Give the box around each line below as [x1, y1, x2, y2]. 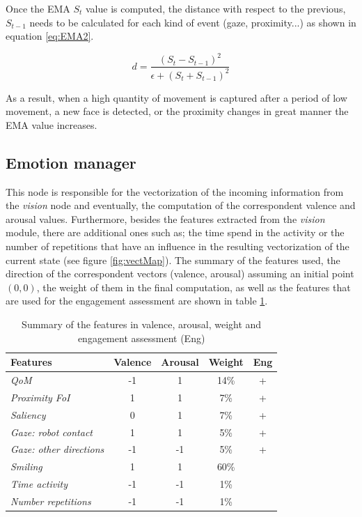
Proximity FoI [10, 389, 70, 404]
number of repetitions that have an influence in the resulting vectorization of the [6, 239, 349, 254]
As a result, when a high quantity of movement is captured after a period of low [6, 90, 347, 105]
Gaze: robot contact [10, 424, 93, 439]
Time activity [10, 477, 68, 491]
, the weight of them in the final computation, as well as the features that [36, 279, 351, 294]
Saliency [10, 407, 46, 422]
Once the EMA [6, 1, 70, 15]
